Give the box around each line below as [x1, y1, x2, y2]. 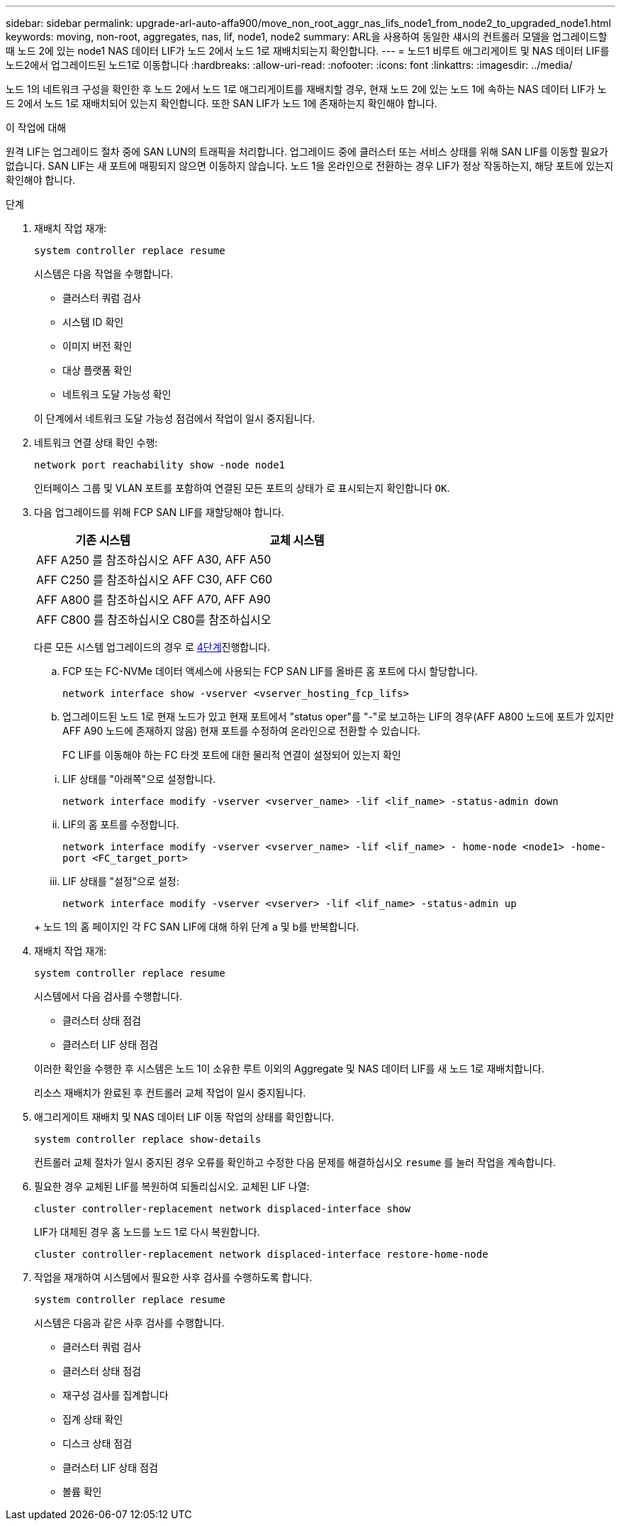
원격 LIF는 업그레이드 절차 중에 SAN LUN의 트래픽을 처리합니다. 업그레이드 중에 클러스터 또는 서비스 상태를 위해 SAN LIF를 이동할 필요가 [6, 146, 608, 158]
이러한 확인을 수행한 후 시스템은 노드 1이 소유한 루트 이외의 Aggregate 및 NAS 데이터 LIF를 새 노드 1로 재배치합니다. [34, 1063, 544, 1075]
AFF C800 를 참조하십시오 [36, 613, 170, 627]
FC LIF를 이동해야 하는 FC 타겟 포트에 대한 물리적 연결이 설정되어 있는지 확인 [62, 749, 401, 761]
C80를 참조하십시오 [172, 613, 272, 627]
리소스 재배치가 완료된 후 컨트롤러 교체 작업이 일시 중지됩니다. [34, 1087, 306, 1099]
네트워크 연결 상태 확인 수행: [34, 437, 158, 449]
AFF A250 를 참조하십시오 [36, 553, 169, 567]
